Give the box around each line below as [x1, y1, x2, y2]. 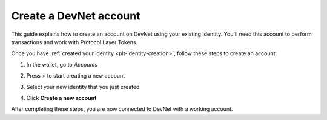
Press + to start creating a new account [26, 72, 125, 79]
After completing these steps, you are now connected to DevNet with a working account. [11, 105, 233, 113]
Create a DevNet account [11, 9, 140, 22]
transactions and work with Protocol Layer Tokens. [11, 38, 138, 45]
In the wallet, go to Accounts [26, 61, 98, 68]
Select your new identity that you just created [26, 83, 140, 90]
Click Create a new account [26, 94, 97, 101]
